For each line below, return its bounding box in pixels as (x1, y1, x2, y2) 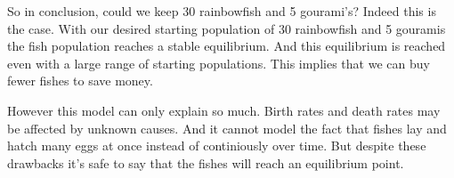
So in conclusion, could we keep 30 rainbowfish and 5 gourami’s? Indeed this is (7, 2, 436, 20)
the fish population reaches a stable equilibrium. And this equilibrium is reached (7, 36, 446, 55)
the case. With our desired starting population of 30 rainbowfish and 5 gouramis (7, 19, 446, 37)
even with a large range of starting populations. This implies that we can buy (7, 53, 430, 72)
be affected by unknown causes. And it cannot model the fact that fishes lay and (7, 118, 447, 137)
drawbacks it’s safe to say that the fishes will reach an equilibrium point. (7, 153, 404, 172)
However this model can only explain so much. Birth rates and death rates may (7, 101, 441, 119)
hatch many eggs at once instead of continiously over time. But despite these (7, 136, 426, 155)
